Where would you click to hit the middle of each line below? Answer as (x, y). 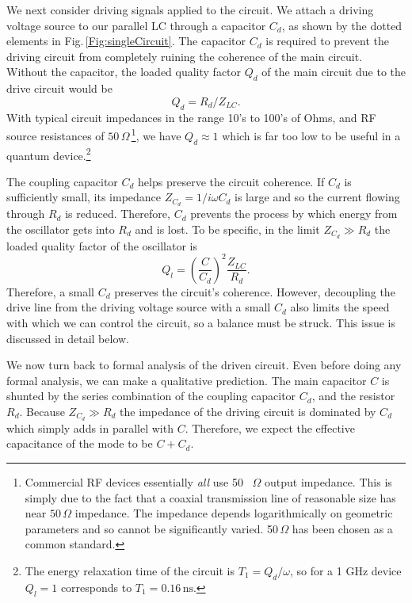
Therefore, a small (50, 291)
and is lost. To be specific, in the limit (227, 229)
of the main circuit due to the (334, 72)
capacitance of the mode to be (80, 443)
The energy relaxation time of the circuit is (130, 571)
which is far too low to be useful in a (311, 135)
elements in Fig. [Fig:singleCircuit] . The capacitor (126, 41)
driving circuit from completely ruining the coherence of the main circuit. (185, 56)
